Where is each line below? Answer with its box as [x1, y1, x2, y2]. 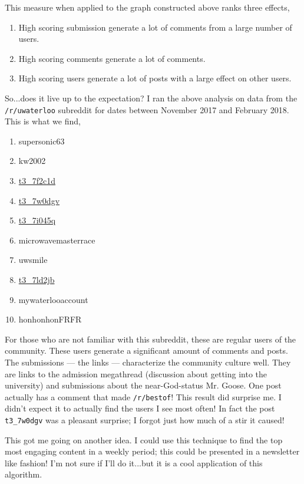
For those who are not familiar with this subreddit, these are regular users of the [5, 332, 296, 345]
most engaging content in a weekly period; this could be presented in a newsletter [5, 445, 300, 457]
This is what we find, [5, 115, 81, 127]
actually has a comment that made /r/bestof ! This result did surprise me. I [5, 390, 282, 403]
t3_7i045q [18, 214, 56, 226]
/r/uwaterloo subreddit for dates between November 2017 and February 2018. [5, 103, 289, 116]
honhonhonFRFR [18, 313, 82, 325]
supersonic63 [18, 134, 65, 147]
